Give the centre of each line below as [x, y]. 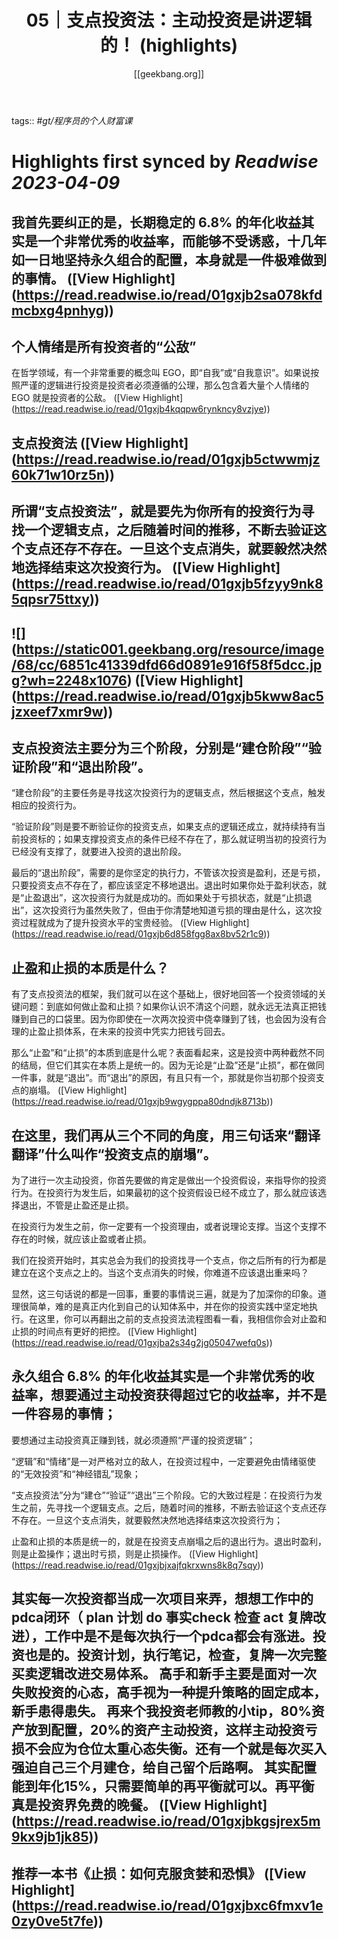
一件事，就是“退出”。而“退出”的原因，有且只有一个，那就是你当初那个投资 [163, 1078]
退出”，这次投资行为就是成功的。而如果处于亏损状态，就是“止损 [172, 898]
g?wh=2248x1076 [69, 680]
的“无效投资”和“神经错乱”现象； [76, 1473]
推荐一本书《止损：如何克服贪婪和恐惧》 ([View [159, 1873]
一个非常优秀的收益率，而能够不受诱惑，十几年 [182, 241]
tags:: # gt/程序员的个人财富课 [72, 120]
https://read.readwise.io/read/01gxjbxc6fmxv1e [169, 1905]
